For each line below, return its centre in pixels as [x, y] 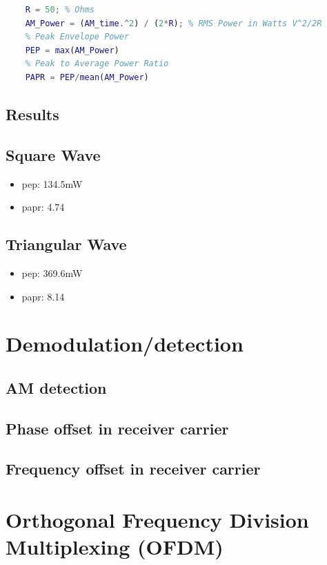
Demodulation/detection [125, 344]
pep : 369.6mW [52, 272]
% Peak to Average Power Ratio [97, 64]
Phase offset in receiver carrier [117, 428]
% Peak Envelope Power [77, 37]
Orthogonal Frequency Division [157, 520]
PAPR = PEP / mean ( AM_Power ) [87, 77]
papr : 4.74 [43, 207]
